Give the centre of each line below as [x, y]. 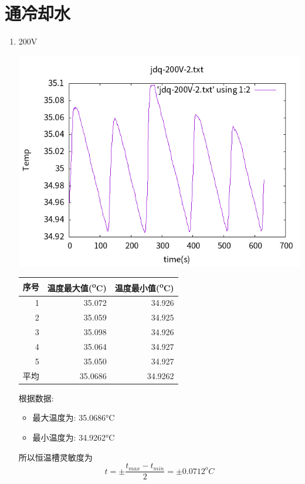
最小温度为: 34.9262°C [74, 437]
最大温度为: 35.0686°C [74, 417]
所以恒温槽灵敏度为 [55, 457]
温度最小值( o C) [144, 287]
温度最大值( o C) [77, 287]
